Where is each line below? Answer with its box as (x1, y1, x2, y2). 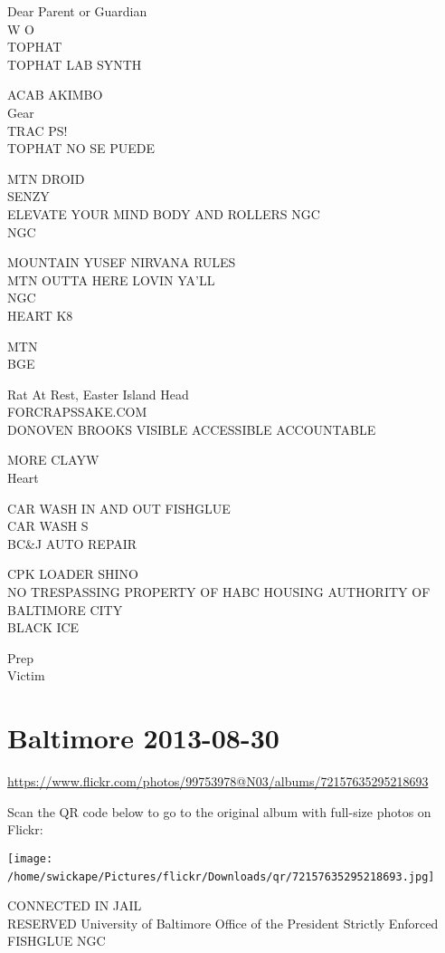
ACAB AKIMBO (7, 85, 103, 104)
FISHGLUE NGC (7, 931, 106, 950)
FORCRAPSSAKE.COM (7, 402, 147, 421)
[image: (7, 852, 53, 865)
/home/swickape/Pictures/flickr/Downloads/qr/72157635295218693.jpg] (7, 870, 435, 883)
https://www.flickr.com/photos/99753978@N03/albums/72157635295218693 (7, 772, 429, 791)
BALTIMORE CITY (7, 600, 123, 619)
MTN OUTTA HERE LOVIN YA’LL (7, 270, 215, 289)
